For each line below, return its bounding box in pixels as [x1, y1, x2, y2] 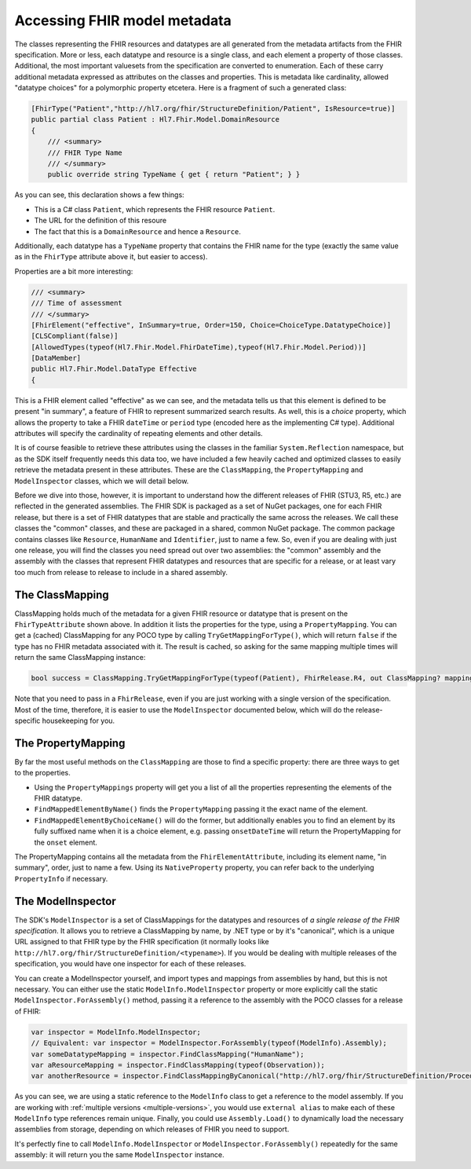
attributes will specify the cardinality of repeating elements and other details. [14, 429, 263, 438]
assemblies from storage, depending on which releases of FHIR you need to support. [14, 1124, 290, 1134]
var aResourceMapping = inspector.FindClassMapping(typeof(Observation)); [31, 1061, 326, 1069]
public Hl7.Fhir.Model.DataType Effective [31, 365, 197, 373]
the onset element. [34, 837, 98, 847]
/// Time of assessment [31, 299, 123, 308]
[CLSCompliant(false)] [31, 332, 119, 341]
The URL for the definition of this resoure [34, 216, 167, 225]
